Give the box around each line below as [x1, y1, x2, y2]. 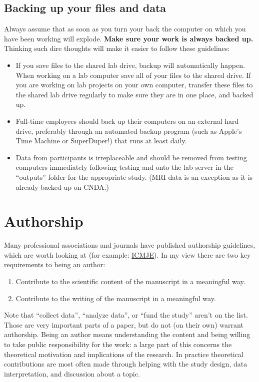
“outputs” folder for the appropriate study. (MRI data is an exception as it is [15, 171, 253, 182]
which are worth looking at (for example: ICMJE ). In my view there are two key [4, 249, 251, 260]
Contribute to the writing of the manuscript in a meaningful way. [15, 293, 216, 303]
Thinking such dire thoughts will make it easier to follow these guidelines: [4, 43, 230, 53]
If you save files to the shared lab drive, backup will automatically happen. [15, 59, 245, 70]
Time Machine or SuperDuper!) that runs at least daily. [15, 135, 187, 146]
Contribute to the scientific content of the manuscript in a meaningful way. [15, 276, 245, 287]
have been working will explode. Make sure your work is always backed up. [4, 33, 253, 43]
